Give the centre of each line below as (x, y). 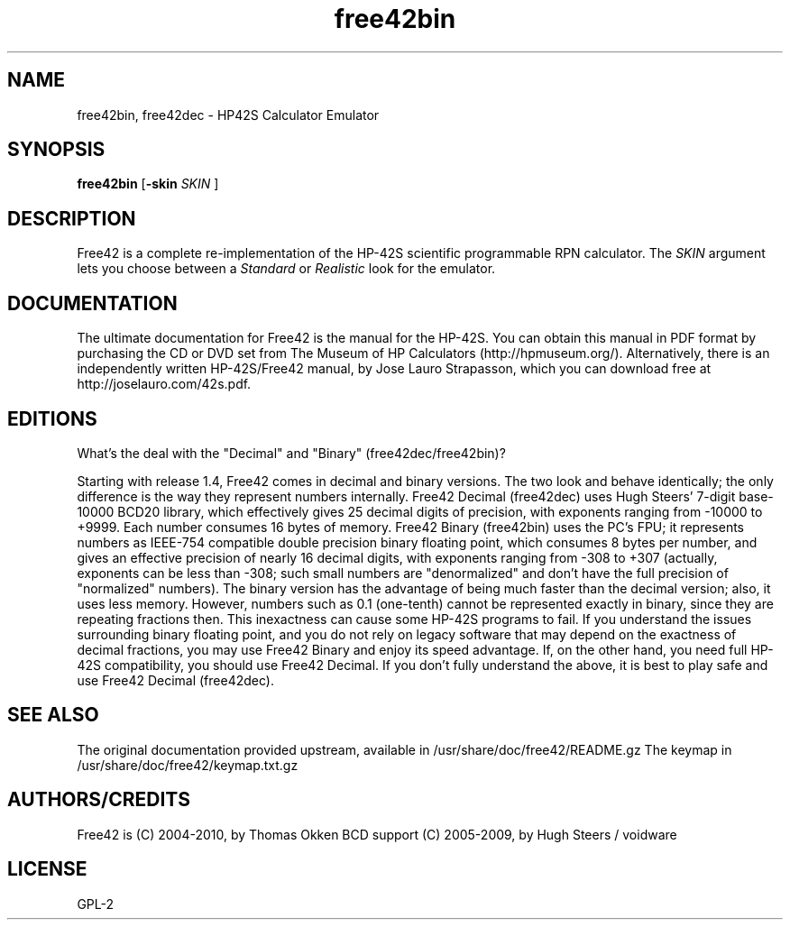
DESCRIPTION (72, 218)
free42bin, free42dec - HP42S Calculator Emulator (228, 115)
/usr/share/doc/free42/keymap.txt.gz (188, 765)
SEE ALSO (53, 715)
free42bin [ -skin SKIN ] (148, 184)
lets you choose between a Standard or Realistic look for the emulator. (286, 269)
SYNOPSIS (56, 150)
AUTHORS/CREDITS (99, 800)
